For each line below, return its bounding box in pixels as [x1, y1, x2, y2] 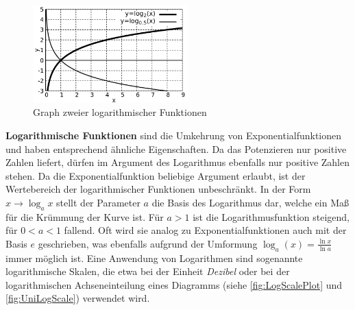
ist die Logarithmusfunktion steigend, [193, 209, 350, 224]
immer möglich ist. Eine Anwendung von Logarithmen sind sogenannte [5, 250, 303, 265]
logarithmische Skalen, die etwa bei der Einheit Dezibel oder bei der [5, 264, 290, 278]
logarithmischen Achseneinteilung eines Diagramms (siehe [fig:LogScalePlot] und [5, 277, 343, 291]
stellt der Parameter [56, 195, 140, 209]
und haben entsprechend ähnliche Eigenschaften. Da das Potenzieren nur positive [5, 141, 347, 156]
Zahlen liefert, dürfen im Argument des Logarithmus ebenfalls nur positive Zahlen [5, 155, 350, 169]
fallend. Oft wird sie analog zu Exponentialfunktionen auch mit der [64, 223, 347, 237]
